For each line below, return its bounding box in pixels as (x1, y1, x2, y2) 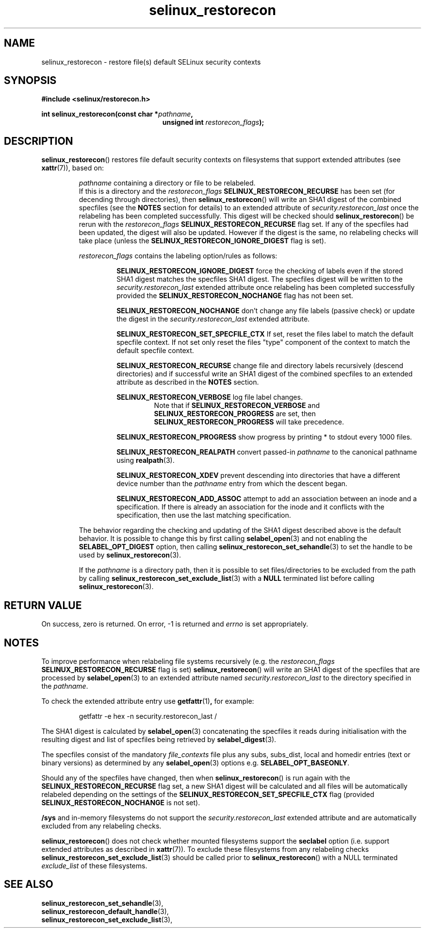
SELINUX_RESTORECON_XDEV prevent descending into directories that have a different (116, 471, 400, 480)
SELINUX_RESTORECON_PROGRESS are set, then (154, 409, 316, 418)
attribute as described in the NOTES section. (116, 378, 259, 387)
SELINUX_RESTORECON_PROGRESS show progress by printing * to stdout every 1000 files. (116, 433, 412, 441)
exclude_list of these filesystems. (41, 861, 147, 870)
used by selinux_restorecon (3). (79, 551, 181, 559)
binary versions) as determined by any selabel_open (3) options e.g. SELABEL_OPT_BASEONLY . (41, 758, 350, 767)
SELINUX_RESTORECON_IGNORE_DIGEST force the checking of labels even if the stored (116, 267, 403, 275)
